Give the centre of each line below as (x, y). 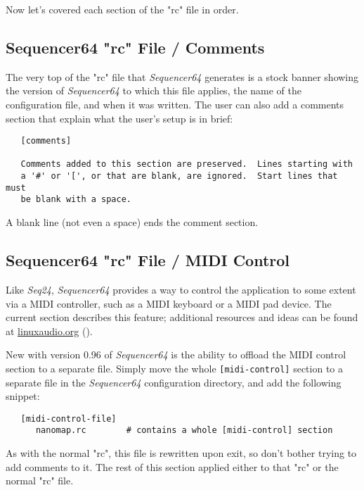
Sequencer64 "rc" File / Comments (135, 47)
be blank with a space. (76, 200)
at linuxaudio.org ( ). (49, 331)
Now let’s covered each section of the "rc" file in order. (122, 9)
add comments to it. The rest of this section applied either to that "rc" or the (172, 466)
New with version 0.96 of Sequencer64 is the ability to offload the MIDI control (176, 354)
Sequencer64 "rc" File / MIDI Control (148, 260)
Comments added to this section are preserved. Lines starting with (187, 164)
